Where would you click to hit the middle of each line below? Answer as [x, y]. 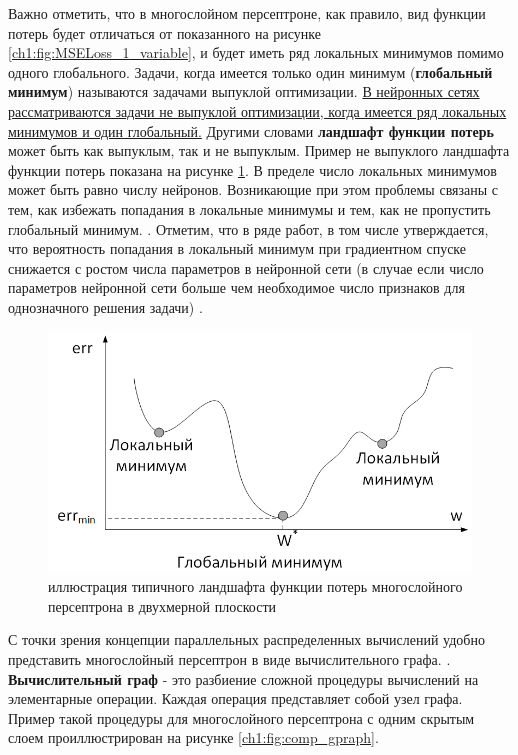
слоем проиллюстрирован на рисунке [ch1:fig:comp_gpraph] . [193, 737]
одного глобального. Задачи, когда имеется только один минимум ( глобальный [250, 71]
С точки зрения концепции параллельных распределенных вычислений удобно [246, 639]
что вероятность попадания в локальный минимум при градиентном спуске [237, 248]
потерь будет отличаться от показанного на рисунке [165, 32]
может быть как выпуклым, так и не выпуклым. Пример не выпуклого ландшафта [259, 150]
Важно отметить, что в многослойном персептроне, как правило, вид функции [247, 13]
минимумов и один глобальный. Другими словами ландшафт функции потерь [251, 130]
